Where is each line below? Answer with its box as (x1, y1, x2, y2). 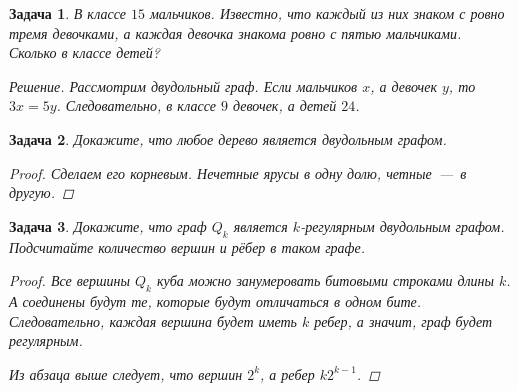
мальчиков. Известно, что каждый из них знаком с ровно (149, 3, 505, 23)
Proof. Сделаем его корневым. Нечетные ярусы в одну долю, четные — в (9, 162, 467, 183)
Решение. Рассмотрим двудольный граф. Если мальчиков (9, 75, 358, 96)
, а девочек (370, 75, 437, 96)
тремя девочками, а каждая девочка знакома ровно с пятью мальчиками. (9, 22, 462, 43)
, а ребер (260, 363, 315, 384)
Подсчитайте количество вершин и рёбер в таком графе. (9, 236, 366, 257)
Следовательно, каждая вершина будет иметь (9, 310, 297, 331)
